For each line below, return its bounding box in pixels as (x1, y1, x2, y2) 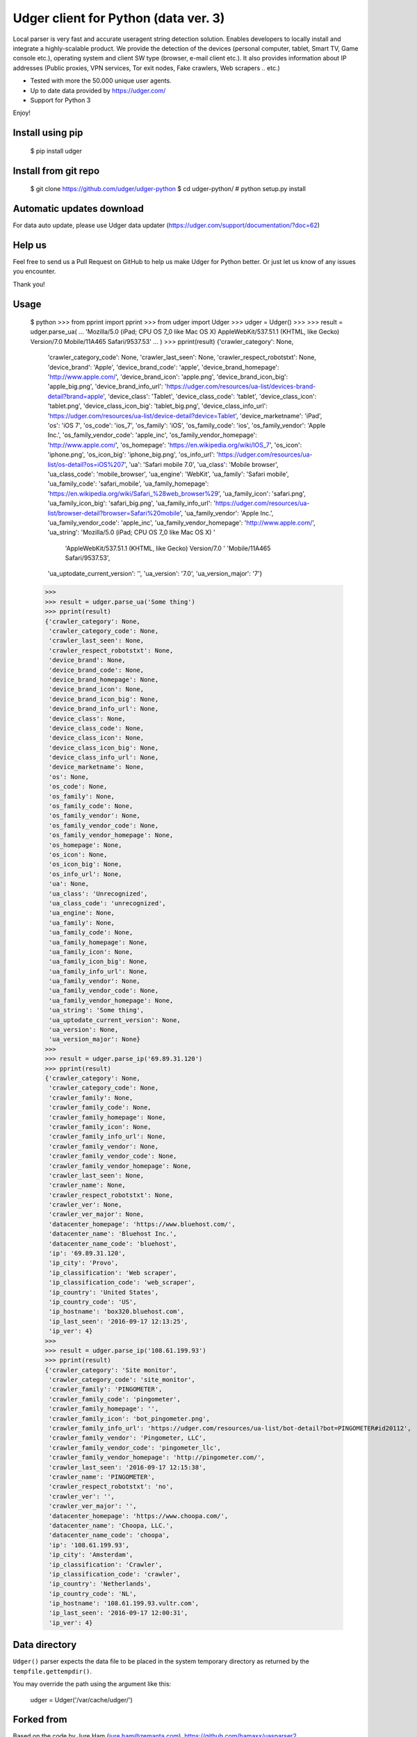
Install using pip (13, 127, 83, 139)
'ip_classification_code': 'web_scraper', (49, 1278, 196, 1287)
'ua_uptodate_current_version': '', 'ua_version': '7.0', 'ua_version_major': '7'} (47, 570, 263, 578)
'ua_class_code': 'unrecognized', (49, 899, 166, 907)
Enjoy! (13, 108, 31, 117)
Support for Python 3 (30, 96, 91, 104)
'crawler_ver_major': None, (49, 1210, 145, 1219)
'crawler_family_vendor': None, (49, 1142, 159, 1150)
